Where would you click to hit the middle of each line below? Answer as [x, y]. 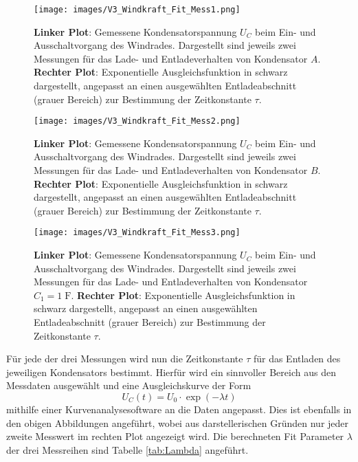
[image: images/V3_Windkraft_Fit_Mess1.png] [137, 10]
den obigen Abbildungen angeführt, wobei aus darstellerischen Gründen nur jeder [178, 422]
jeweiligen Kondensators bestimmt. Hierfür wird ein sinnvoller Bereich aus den [171, 372]
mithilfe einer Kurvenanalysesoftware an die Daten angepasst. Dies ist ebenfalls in [179, 409]
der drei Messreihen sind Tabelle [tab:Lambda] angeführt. [127, 449]
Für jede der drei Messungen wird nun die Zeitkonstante [125, 359]
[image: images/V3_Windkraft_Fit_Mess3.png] [137, 233]
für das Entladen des [297, 359]
